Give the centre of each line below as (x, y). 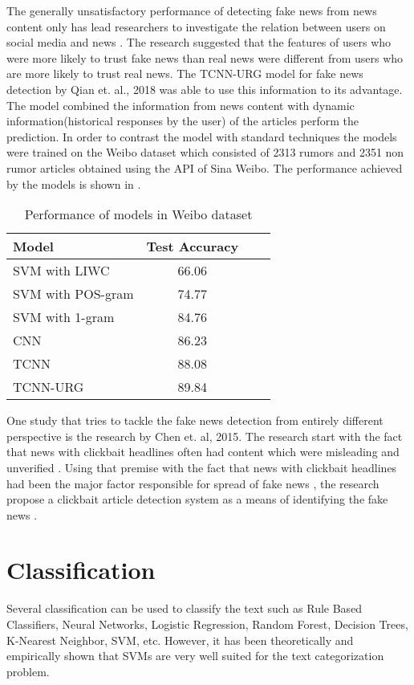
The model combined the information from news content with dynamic (181, 105)
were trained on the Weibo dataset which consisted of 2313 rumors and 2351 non (205, 152)
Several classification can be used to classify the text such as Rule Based (185, 608)
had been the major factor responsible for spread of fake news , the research (193, 483)
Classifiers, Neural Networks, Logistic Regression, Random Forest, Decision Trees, (207, 624)
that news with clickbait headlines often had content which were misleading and (203, 452)
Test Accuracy (193, 247)
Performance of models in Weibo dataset (138, 214)
